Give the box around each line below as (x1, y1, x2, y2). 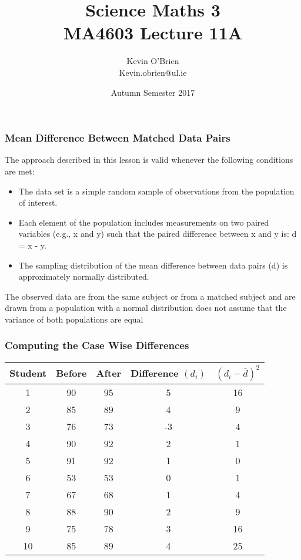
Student (9, 366, 47, 380)
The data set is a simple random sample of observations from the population (18, 185, 295, 197)
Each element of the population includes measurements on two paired (18, 216, 269, 228)
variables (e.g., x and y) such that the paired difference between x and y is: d (18, 227, 297, 240)
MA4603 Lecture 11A (63, 21, 243, 45)
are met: (5, 165, 35, 177)
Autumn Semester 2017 (111, 86, 195, 98)
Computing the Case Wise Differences (5, 338, 189, 353)
